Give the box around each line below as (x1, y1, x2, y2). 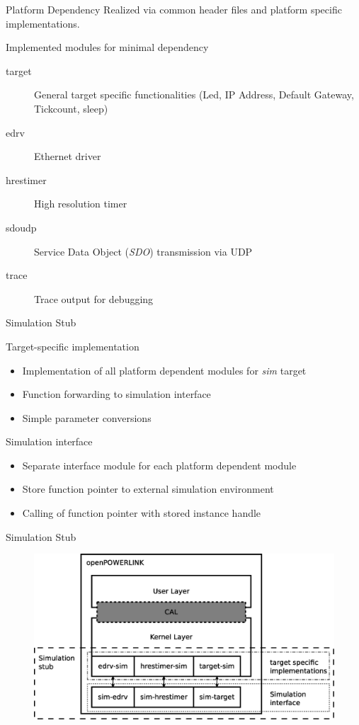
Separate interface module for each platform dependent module (22, 457, 297, 472)
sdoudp (6, 219, 37, 234)
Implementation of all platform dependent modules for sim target (22, 362, 307, 377)
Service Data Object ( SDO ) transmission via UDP (34, 244, 253, 258)
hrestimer (6, 172, 47, 187)
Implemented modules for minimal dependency (6, 40, 209, 55)
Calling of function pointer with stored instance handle (22, 506, 261, 520)
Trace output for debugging (34, 291, 154, 306)
